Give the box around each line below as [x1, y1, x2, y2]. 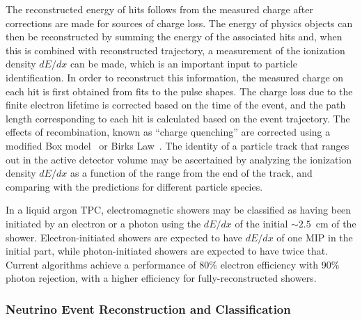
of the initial [235, 216, 288, 230]
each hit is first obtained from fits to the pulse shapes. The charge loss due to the [6, 83, 353, 98]
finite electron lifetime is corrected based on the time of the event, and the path [6, 97, 346, 112]
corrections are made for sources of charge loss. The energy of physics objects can [6, 15, 353, 30]
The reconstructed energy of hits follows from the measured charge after [6, 2, 313, 16]
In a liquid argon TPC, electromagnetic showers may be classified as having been [6, 202, 352, 217]
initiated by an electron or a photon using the [6, 216, 201, 230]
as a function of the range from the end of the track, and [70, 166, 313, 180]
